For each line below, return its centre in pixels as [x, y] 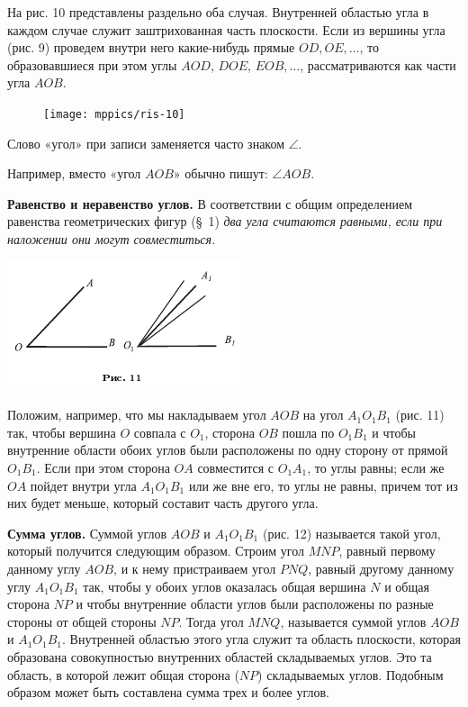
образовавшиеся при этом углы [92, 64]
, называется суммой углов [353, 621]
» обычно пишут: [220, 173]
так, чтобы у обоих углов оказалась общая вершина [225, 586]
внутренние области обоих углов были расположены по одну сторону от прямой [228, 450]
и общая [407, 586]
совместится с [236, 467]
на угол [323, 415]
